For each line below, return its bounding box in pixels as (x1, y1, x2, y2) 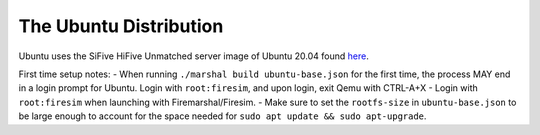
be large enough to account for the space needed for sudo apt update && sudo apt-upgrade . (18, 110, 427, 122)
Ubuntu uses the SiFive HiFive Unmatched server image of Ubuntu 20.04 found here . (18, 50, 369, 62)
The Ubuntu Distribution (18, 15, 224, 37)
